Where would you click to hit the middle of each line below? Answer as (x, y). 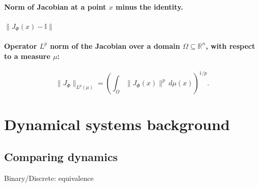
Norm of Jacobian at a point (55, 6)
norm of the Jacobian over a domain (115, 45)
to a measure (27, 56)
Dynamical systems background (117, 124)
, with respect (231, 45)
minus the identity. (149, 6)
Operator (21, 45)
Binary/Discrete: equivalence (49, 178)
